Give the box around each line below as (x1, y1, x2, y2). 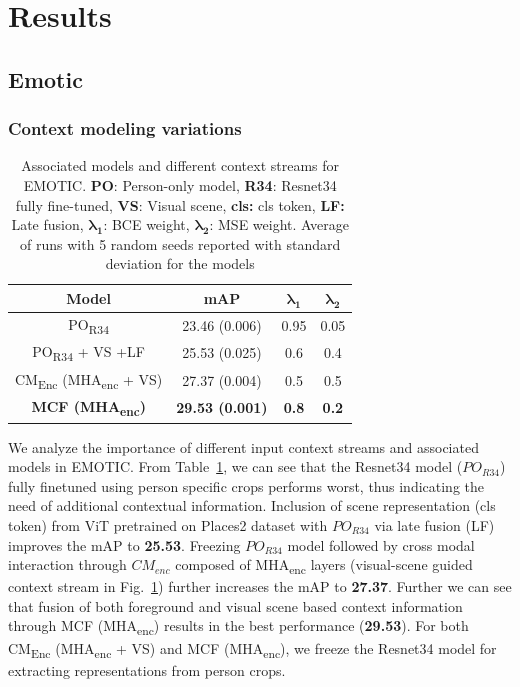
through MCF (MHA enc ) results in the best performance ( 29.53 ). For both (8, 615, 469, 639)
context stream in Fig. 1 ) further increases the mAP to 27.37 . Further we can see (8, 576, 512, 597)
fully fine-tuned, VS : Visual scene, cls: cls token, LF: (15, 194, 345, 215)
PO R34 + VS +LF (32, 341, 145, 364)
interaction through (8, 554, 127, 575)
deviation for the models (105, 253, 255, 274)
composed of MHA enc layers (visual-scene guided (175, 554, 473, 577)
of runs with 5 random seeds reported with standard (20, 233, 341, 254)
